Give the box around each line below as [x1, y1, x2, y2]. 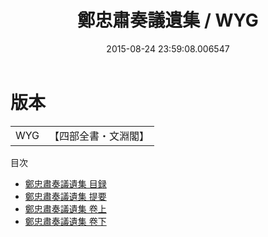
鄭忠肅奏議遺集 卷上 [24, 202, 107, 215]
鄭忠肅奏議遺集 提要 [24, 190, 107, 202]
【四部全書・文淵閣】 [49, 129, 150, 143]
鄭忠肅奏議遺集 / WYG [77, 9, 259, 32]
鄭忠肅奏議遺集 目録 [24, 177, 107, 190]
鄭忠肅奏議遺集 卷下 [24, 215, 107, 227]
